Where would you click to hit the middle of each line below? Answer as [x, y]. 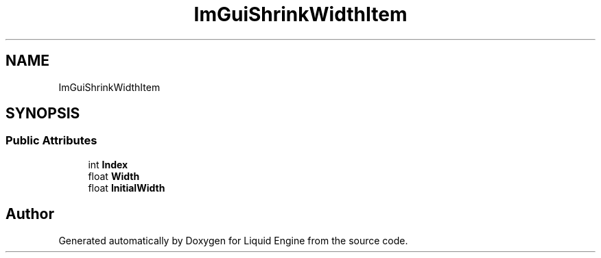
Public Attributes [51, 141]
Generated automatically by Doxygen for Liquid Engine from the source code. [233, 240]
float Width [114, 176]
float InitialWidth [127, 188]
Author [30, 214]
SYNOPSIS [43, 114]
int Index [108, 164]
